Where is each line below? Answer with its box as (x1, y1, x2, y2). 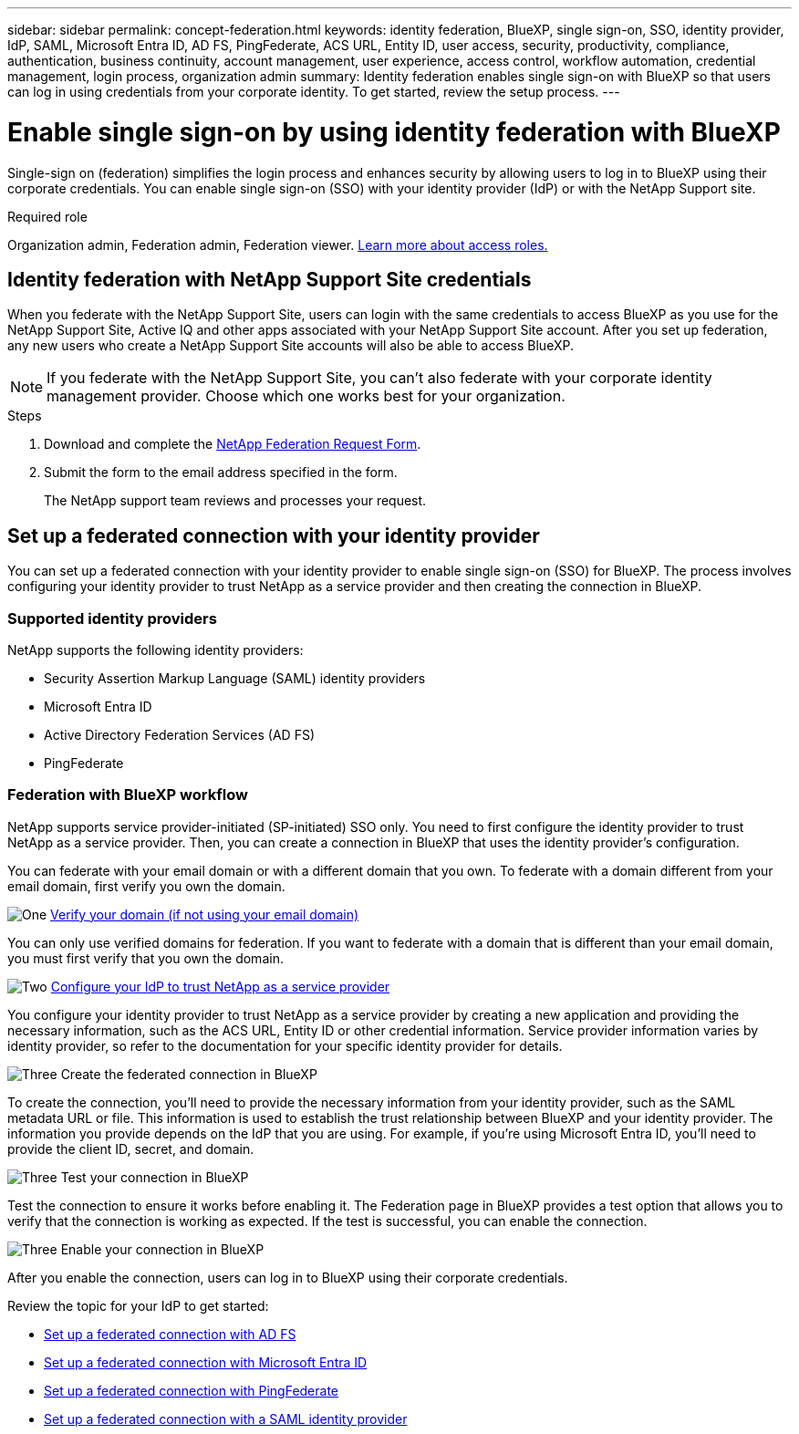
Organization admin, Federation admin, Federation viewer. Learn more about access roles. (7, 236, 548, 253)
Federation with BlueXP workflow (7, 785, 248, 805)
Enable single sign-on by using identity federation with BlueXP (7, 116, 781, 148)
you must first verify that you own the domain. (7, 950, 284, 966)
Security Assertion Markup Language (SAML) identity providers (44, 670, 426, 686)
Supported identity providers (7, 608, 217, 628)
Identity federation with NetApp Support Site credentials (7, 267, 532, 291)
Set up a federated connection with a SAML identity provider (44, 1410, 408, 1427)
